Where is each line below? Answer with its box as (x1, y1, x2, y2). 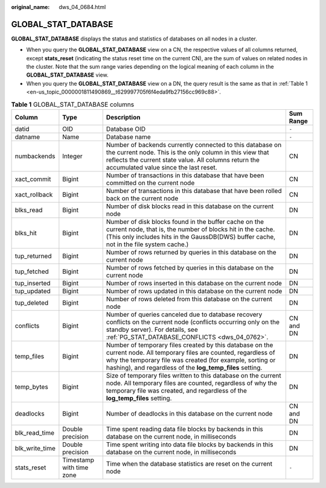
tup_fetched (14, 267, 50, 276)
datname (14, 133, 40, 141)
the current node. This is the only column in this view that (106, 148, 269, 157)
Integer (62, 152, 83, 160)
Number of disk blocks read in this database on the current (106, 202, 274, 211)
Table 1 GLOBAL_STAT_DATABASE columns (11, 100, 135, 109)
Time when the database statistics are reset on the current (106, 460, 273, 468)
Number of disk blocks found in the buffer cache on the (106, 218, 264, 226)
